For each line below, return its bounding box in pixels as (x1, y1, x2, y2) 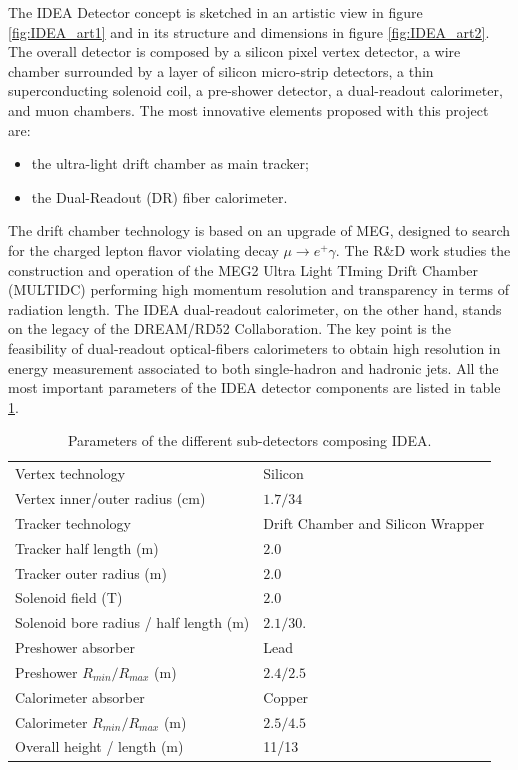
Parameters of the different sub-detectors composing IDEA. (67, 430, 432, 451)
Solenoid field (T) (15, 587, 123, 608)
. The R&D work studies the (335, 239, 511, 260)
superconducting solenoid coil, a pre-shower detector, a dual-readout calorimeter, (8, 80, 503, 101)
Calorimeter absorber (15, 686, 145, 707)
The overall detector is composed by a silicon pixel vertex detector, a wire (8, 41, 461, 62)
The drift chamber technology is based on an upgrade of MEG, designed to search (8, 220, 511, 241)
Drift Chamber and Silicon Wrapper (263, 512, 485, 533)
